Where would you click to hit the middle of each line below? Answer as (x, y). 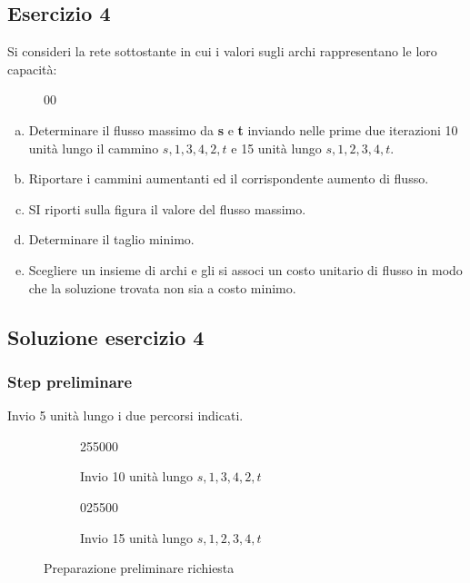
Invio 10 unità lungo (137, 476)
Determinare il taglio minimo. (111, 239)
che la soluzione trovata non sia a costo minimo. (162, 287)
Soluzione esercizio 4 (106, 336)
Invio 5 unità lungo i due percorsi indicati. (125, 415)
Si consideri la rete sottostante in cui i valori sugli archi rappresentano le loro (222, 51)
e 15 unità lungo (276, 148)
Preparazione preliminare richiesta (139, 568)
